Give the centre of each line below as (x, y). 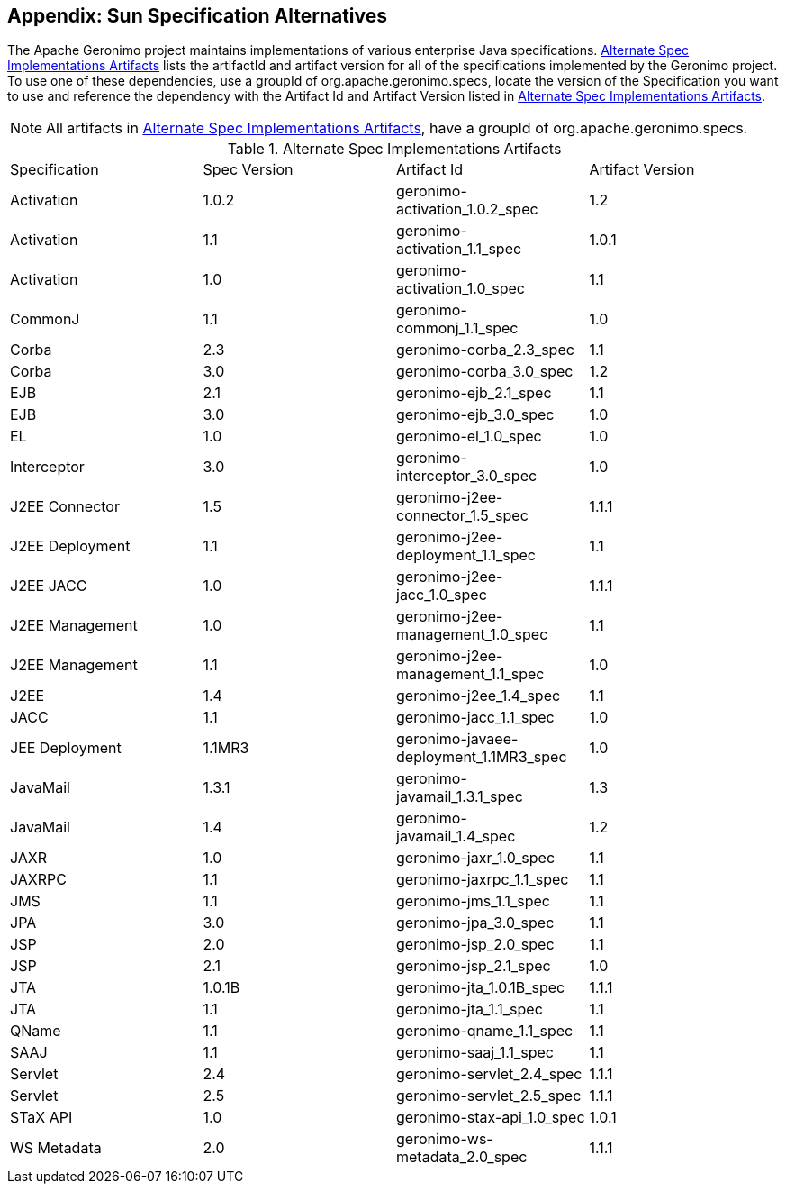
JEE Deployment (66, 748)
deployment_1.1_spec (466, 555)
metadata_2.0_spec (462, 1157)
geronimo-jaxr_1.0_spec (476, 858)
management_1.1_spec (470, 674)
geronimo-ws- (445, 1139)
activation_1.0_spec (461, 289)
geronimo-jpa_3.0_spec (475, 923)
